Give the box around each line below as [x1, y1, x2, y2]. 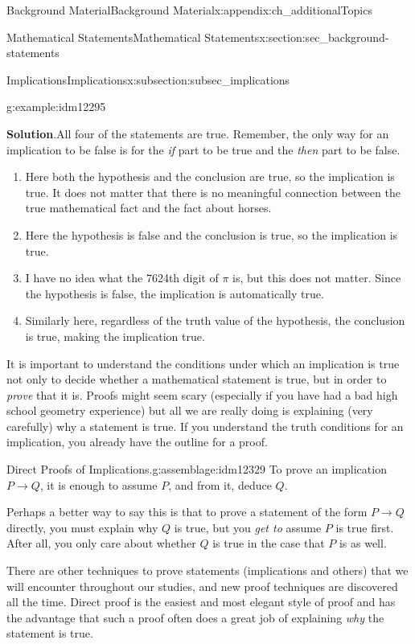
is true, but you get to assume [174, 519, 322, 535]
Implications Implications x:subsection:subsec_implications [6, 71, 290, 88]
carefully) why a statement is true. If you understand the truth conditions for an [6, 417, 404, 434]
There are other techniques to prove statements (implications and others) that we [6, 562, 409, 579]
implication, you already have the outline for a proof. [6, 433, 268, 450]
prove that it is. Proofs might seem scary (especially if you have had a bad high [6, 386, 398, 403]
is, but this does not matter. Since [232, 269, 401, 286]
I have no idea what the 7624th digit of [25, 269, 219, 286]
